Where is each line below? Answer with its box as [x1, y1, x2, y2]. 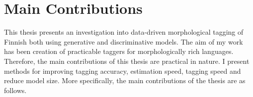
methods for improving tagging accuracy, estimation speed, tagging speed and [4, 65, 241, 76]
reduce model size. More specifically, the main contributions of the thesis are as [4, 75, 246, 86]
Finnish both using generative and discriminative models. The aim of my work [4, 36, 243, 47]
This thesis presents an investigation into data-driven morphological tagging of [4, 27, 244, 37]
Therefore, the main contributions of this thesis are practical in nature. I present [4, 55, 250, 66]
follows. [4, 85, 27, 95]
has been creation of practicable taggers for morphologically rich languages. [4, 46, 234, 56]
